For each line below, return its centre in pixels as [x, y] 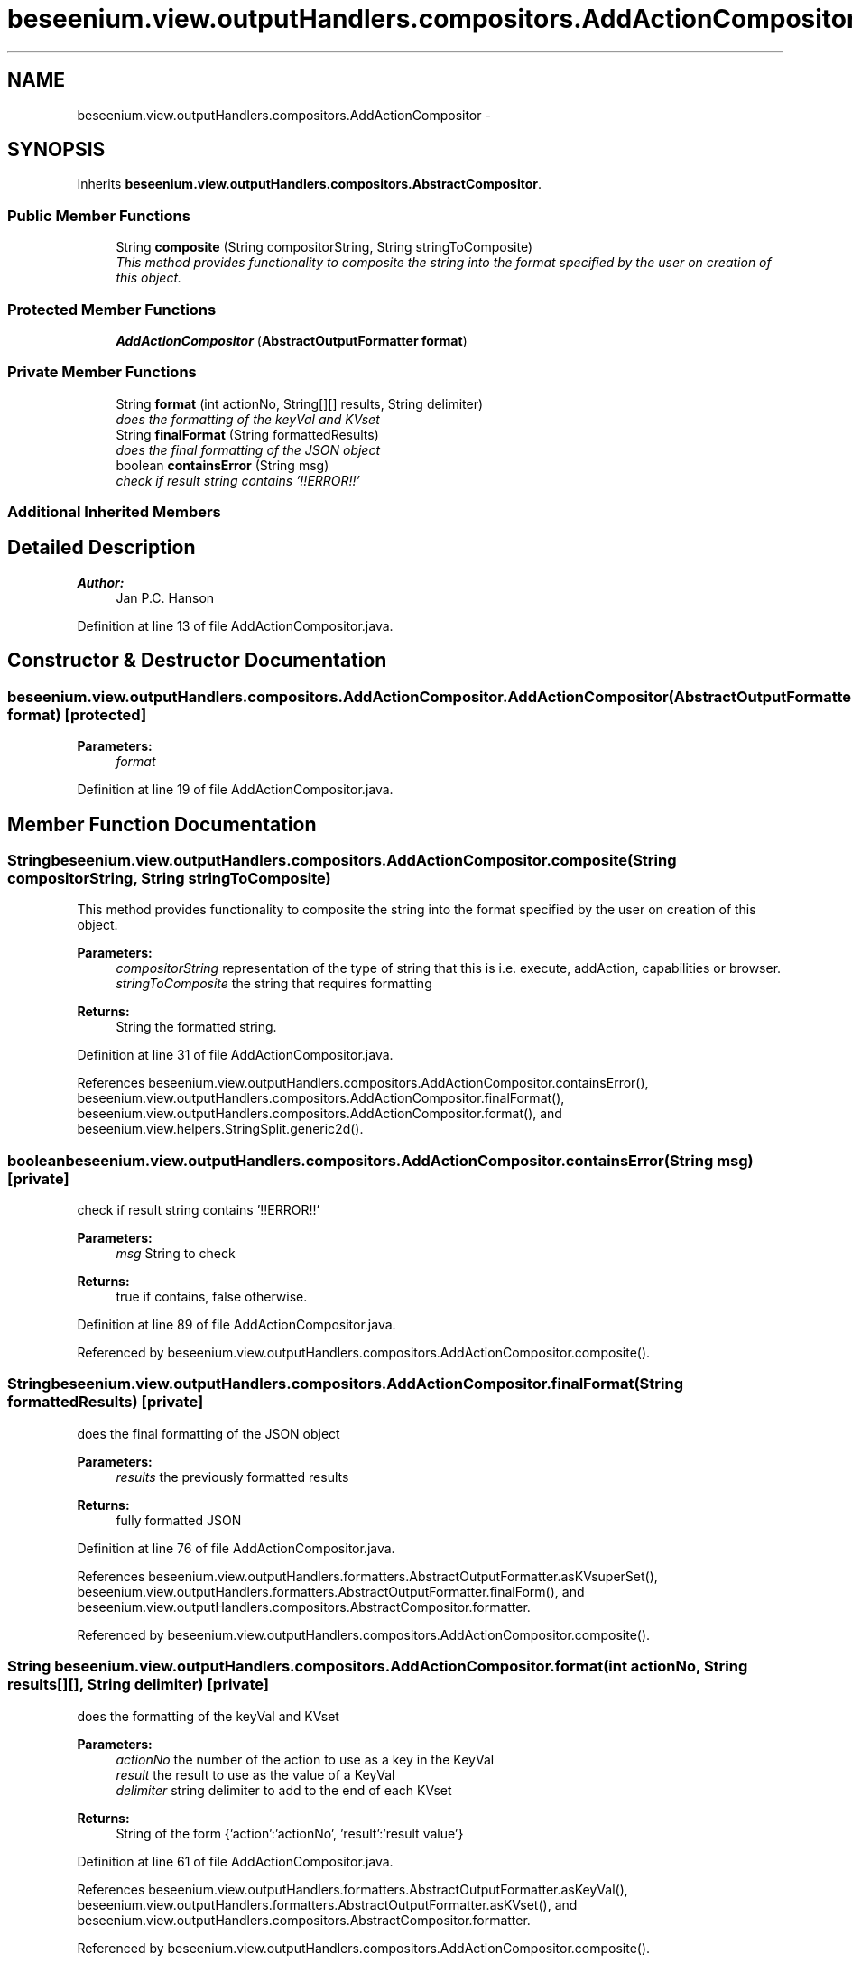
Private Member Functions [102, 372]
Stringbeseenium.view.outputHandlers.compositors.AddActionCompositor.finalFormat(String [345, 1384]
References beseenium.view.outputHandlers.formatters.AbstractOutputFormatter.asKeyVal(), [352, 1889]
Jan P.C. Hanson [165, 597]
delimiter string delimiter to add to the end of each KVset [284, 1790]
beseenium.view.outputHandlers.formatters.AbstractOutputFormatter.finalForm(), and [331, 1591]
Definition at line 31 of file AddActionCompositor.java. [235, 1055]
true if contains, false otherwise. [212, 1297]
